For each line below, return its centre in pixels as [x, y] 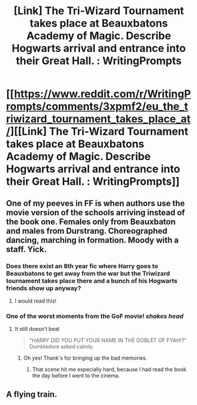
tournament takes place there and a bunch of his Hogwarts [92, 281]
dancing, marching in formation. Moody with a [93, 240]
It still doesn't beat [37, 329]
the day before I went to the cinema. [76, 376]
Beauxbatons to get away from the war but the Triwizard [88, 273]
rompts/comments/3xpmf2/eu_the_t [97, 107]
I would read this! [36, 301]
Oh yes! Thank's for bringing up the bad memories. [85, 358]
